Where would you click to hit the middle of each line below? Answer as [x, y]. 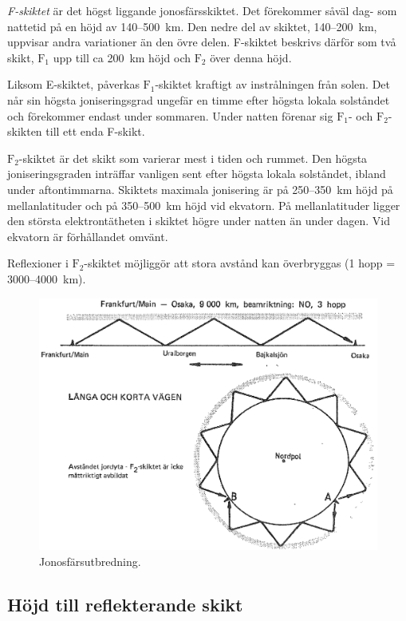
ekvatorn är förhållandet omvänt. [88, 236]
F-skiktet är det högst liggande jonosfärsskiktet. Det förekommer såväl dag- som [202, 10]
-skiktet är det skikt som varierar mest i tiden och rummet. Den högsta [193, 158]
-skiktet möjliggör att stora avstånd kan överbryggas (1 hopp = [240, 263]
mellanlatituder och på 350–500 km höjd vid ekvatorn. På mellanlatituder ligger [204, 205]
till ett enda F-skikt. [95, 131]
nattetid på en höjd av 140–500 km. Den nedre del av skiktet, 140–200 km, [192, 26]
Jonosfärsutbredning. [90, 562]
